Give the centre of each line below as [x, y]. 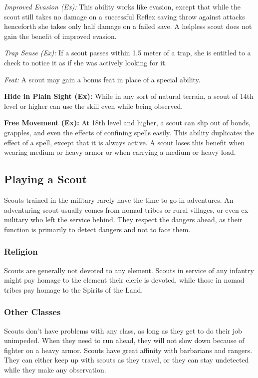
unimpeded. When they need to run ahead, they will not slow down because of [124, 340]
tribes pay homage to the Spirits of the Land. [74, 289]
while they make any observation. [55, 369]
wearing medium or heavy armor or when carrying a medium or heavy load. [120, 152]
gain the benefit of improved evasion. [60, 36]
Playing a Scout [46, 179]
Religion [21, 251]
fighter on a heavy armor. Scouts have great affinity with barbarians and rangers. [128, 350]
